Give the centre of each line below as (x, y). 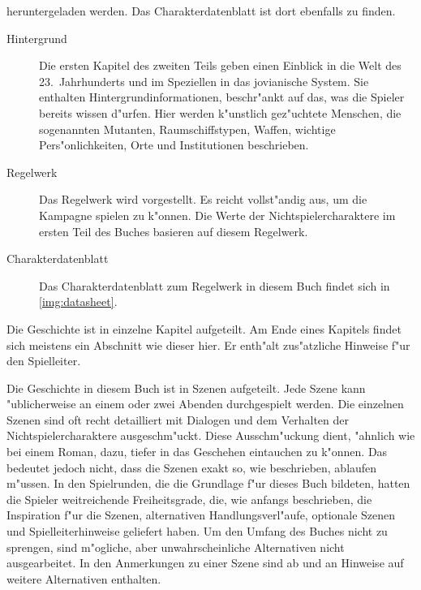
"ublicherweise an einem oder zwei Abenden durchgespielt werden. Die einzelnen (205, 404)
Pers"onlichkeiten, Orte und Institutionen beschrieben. (174, 145)
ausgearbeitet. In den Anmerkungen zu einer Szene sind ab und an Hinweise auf (205, 563)
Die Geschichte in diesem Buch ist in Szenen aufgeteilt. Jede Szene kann (186, 388)
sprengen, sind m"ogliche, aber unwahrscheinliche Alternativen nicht (176, 547)
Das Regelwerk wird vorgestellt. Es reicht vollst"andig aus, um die (203, 199)
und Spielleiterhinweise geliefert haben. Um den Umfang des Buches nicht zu (197, 531)
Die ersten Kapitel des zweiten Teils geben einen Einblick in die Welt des (220, 65)
